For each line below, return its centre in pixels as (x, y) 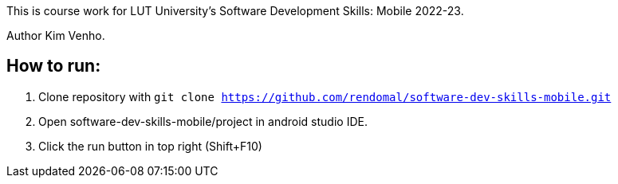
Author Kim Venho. (56, 35)
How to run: (54, 66)
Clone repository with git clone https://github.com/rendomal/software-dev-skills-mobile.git (325, 96)
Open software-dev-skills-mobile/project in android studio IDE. (203, 121)
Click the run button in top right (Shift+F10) (150, 146)
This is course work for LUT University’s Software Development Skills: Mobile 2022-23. (235, 11)
